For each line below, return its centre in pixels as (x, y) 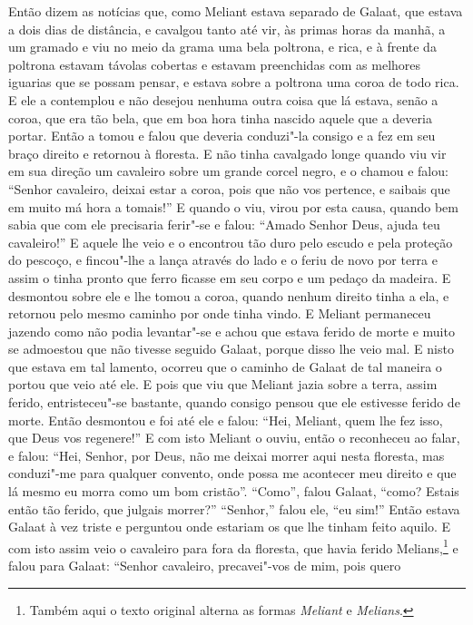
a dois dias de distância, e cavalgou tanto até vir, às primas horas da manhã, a (227, 29)
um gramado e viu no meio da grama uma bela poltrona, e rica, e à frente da (222, 47)
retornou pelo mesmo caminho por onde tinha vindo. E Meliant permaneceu (220, 313)
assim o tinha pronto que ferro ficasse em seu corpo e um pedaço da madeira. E (230, 277)
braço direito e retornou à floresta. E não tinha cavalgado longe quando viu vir (227, 153)
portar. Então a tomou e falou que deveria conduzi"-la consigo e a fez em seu (222, 136)
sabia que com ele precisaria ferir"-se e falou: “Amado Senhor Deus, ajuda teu (224, 225)
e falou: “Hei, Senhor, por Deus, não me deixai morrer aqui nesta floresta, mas (227, 455)
